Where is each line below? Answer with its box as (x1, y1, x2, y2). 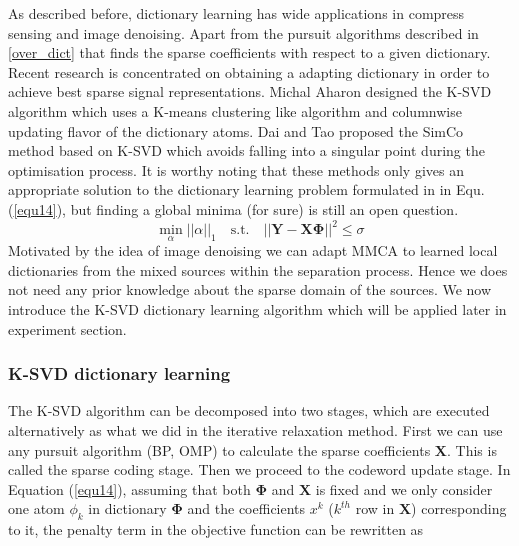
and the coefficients (187, 498, 306, 519)
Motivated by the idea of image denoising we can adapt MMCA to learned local (8, 240, 498, 261)
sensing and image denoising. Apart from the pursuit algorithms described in (8, 22, 479, 43)
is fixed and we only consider (315, 478, 493, 499)
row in (355, 498, 395, 519)
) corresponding (411, 498, 507, 519)
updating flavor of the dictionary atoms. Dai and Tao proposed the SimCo (8, 120, 464, 141)
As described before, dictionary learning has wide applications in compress (8, 3, 465, 23)
